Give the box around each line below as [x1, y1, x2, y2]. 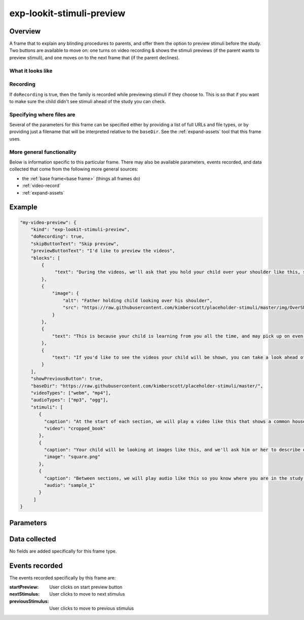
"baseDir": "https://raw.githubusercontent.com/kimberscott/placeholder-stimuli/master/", [30, 383, 263, 388]
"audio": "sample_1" [44, 482, 95, 488]
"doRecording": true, [30, 234, 85, 240]
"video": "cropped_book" [44, 426, 106, 431]
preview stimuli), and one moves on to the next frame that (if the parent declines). [9, 54, 180, 60]
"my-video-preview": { [20, 219, 77, 225]
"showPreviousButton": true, [30, 376, 103, 382]
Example [9, 203, 37, 212]
